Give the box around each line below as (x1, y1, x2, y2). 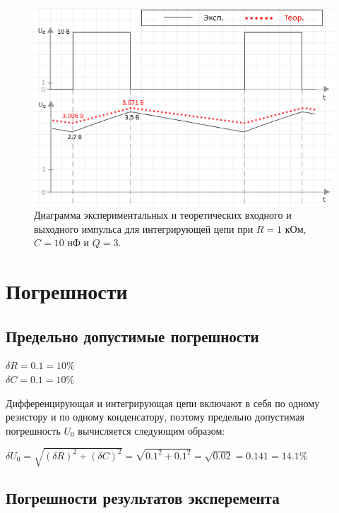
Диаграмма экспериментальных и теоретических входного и (34, 207, 292, 222)
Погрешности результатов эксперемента (6, 487, 280, 509)
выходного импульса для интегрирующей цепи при (34, 221, 254, 236)
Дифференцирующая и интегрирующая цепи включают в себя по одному (6, 395, 320, 410)
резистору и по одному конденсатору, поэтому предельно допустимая (6, 409, 304, 424)
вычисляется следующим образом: (78, 423, 225, 437)
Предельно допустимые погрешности (6, 325, 259, 346)
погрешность (6, 423, 61, 437)
